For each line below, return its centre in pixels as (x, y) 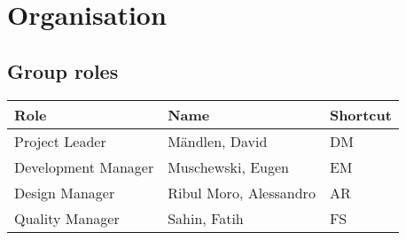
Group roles (63, 70)
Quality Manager (67, 218)
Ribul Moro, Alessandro (242, 192)
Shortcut (360, 114)
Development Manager (84, 166)
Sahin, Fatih (206, 218)
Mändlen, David (218, 141)
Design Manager (65, 192)
